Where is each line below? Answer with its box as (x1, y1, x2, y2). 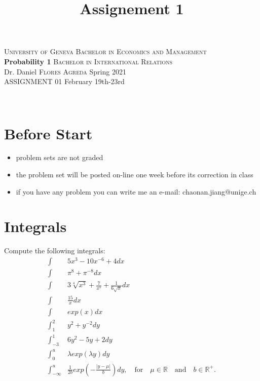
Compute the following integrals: (4, 245, 105, 256)
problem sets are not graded (16, 152, 103, 163)
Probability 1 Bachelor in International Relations (4, 56, 173, 66)
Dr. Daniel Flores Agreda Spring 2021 (4, 66, 126, 77)
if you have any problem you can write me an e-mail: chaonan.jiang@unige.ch (16, 186, 256, 197)
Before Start (4, 123, 93, 143)
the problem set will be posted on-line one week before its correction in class (16, 169, 253, 180)
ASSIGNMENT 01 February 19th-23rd (4, 76, 125, 87)
